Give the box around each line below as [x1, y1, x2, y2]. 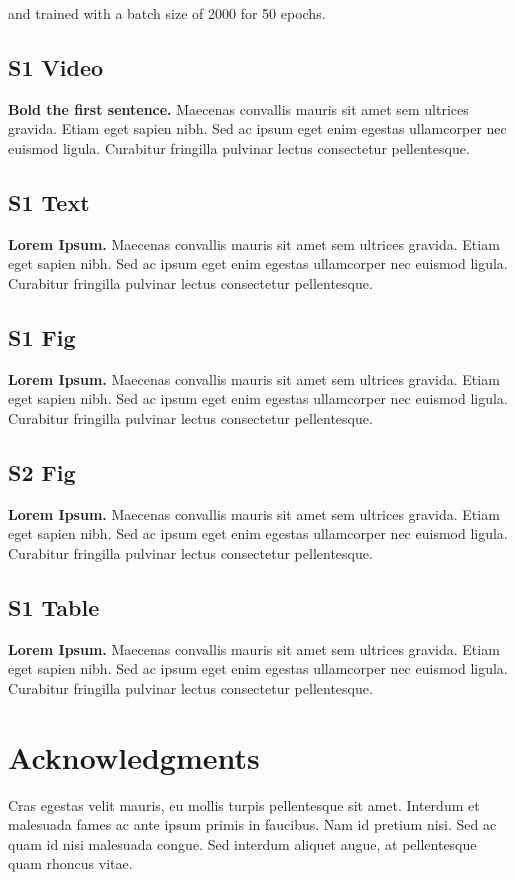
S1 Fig [8, 321, 76, 352]
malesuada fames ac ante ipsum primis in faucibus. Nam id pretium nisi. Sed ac [8, 814, 497, 835]
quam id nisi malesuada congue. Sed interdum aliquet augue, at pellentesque [8, 833, 477, 854]
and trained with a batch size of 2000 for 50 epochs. [8, 3, 326, 23]
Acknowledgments [8, 736, 260, 777]
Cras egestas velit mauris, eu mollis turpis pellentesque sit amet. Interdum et [8, 794, 480, 815]
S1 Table [8, 591, 100, 622]
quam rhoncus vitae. [8, 853, 133, 874]
